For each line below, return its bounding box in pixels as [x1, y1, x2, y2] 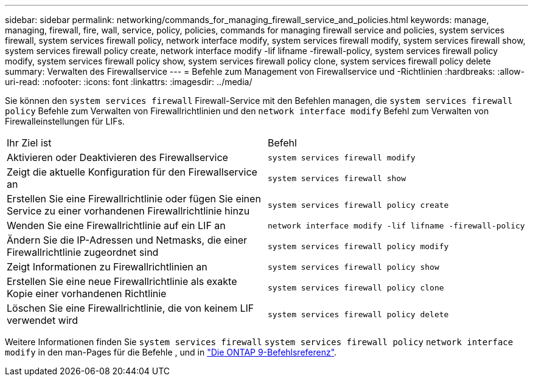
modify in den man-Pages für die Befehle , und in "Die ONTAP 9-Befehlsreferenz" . [5, 347, 337, 357]
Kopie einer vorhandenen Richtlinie [7, 287, 167, 300]
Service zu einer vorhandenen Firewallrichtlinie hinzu [7, 205, 250, 217]
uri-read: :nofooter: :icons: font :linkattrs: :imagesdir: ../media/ [5, 77, 253, 87]
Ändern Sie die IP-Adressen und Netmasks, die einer [7, 234, 248, 246]
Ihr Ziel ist [7, 137, 52, 149]
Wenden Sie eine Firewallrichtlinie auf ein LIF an [7, 219, 226, 232]
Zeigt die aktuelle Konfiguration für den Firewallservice [7, 166, 257, 178]
